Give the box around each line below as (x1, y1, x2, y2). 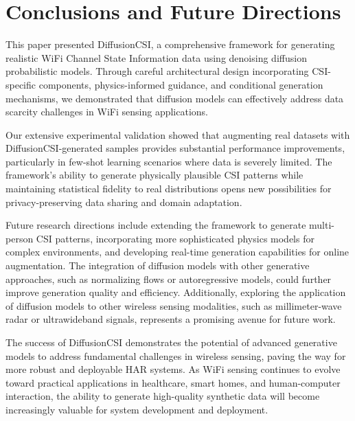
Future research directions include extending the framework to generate (5, 218, 306, 232)
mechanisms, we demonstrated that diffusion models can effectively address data (5, 91, 344, 105)
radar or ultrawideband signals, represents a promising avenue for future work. (5, 312, 336, 326)
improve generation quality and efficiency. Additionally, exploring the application (5, 285, 346, 299)
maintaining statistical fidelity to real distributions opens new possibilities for (5, 181, 332, 196)
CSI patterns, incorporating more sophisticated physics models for (36, 231, 314, 245)
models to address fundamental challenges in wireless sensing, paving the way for (5, 348, 346, 363)
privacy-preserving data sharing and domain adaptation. (5, 194, 242, 209)
